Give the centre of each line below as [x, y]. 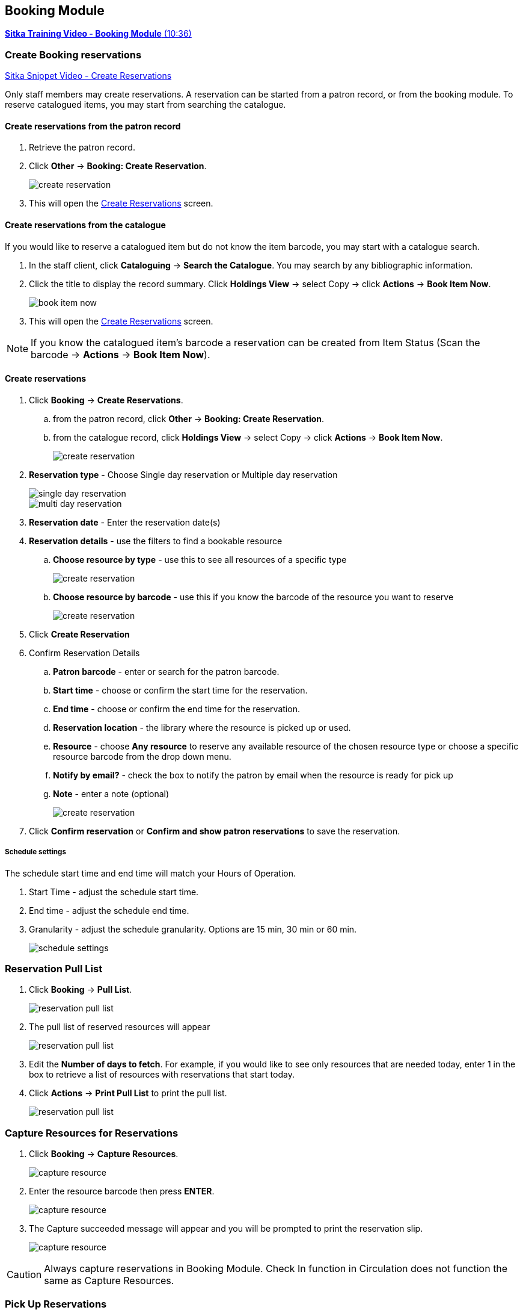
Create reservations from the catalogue [85, 225]
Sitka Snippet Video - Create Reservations [88, 76]
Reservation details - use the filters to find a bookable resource [156, 541]
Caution [24, 1275]
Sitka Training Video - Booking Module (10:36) [98, 34]
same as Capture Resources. [109, 1281]
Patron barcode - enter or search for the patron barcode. [166, 671]
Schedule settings [35, 852]
